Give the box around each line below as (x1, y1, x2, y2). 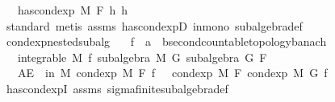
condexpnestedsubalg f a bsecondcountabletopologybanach (6, 33, 327, 50)
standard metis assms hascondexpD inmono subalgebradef (6, 17, 303, 34)
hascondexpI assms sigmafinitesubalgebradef (6, 80, 228, 96)
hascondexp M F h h (17, 2, 128, 18)
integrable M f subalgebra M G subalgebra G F (17, 48, 267, 65)
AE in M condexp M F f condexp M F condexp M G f (17, 64, 328, 81)
